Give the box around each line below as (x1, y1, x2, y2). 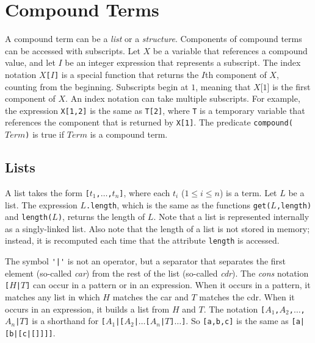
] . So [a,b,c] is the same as (181, 314, 289, 327)
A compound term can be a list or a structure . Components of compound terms (5, 32, 302, 45)
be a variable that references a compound (153, 44, 308, 57)
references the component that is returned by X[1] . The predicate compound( (5, 116, 293, 129)
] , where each (119, 186, 170, 199)
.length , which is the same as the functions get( (86, 198, 271, 211)
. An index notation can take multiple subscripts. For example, (65, 92, 300, 105)
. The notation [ (203, 302, 266, 315)
